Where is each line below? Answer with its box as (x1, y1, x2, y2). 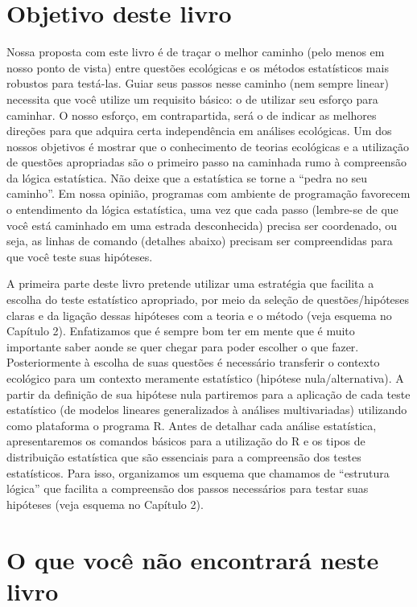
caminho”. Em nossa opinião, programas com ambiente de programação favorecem (6, 185, 411, 202)
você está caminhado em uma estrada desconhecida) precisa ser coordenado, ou (6, 216, 398, 233)
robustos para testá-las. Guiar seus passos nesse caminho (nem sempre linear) (6, 75, 389, 92)
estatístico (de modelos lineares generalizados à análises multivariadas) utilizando (6, 401, 407, 418)
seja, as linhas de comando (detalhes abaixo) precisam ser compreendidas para (6, 232, 393, 249)
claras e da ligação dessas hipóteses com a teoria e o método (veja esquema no (6, 306, 392, 323)
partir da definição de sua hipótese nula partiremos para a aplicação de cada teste (6, 385, 411, 402)
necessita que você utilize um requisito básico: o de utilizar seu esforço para (6, 90, 378, 107)
